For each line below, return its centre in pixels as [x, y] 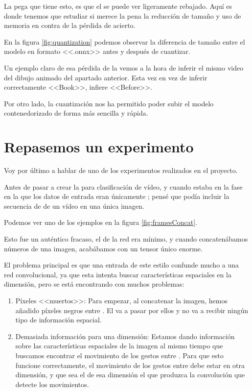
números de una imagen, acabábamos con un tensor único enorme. [103, 248]
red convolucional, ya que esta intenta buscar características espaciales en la [118, 274]
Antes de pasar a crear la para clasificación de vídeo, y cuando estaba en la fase [123, 186]
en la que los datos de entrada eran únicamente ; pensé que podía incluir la [117, 196]
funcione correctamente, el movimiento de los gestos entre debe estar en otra [130, 365]
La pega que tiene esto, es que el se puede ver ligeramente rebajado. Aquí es [118, 6]
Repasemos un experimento [99, 147]
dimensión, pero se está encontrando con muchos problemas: [94, 284]
